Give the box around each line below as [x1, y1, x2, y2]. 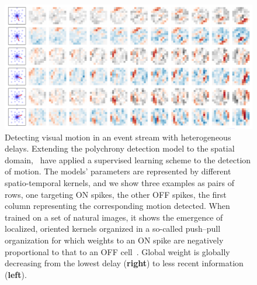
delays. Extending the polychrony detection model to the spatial [5, 142, 235, 154]
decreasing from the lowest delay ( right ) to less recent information [5, 257, 244, 269]
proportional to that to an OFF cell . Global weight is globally [5, 245, 230, 257]
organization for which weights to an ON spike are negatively [5, 234, 224, 246]
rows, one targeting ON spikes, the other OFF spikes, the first [5, 188, 227, 200]
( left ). [5, 268, 27, 280]
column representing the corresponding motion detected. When [5, 200, 230, 212]
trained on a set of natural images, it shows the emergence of [5, 211, 223, 223]
